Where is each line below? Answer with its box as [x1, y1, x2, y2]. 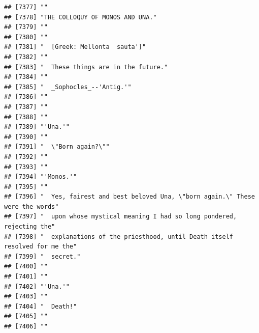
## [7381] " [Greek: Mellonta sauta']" [4, 43, 146, 51]
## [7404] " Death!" [4, 302, 77, 310]
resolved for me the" [4, 243, 77, 251]
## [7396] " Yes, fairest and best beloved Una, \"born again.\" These [4, 193, 255, 201]
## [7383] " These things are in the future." [4, 63, 168, 71]
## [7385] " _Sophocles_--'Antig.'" [4, 83, 132, 91]
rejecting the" [4, 223, 55, 231]
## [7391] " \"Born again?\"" [4, 143, 110, 151]
